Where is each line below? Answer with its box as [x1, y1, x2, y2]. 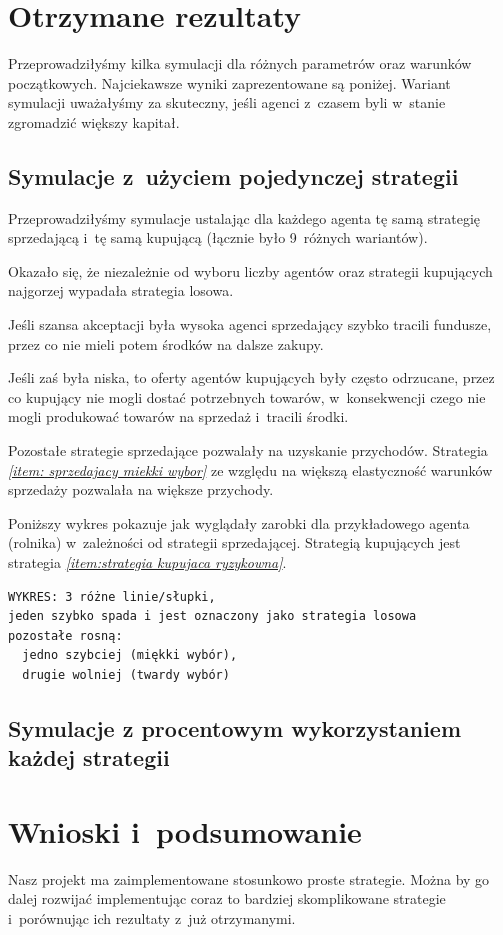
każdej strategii [8, 742, 170, 773]
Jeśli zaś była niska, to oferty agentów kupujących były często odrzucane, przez [8, 367, 495, 388]
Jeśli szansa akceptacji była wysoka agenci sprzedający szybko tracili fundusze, [8, 314, 492, 335]
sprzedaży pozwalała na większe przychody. [8, 479, 274, 500]
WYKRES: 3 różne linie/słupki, [8, 589, 216, 604]
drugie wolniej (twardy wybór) [22, 667, 230, 682]
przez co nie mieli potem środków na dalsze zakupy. [8, 333, 324, 354]
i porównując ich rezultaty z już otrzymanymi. [8, 908, 296, 929]
